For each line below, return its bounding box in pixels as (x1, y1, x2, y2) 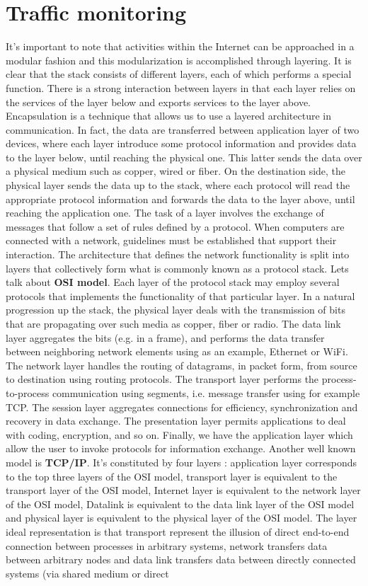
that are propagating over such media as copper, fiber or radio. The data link (6, 316, 341, 331)
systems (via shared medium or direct (6, 565, 169, 580)
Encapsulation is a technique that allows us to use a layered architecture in (6, 108, 331, 123)
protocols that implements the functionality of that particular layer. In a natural (6, 288, 355, 303)
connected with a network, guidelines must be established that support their (6, 233, 337, 248)
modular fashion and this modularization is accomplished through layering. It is (6, 52, 352, 67)
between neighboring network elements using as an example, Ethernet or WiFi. (6, 344, 348, 359)
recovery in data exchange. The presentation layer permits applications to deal (6, 413, 346, 428)
